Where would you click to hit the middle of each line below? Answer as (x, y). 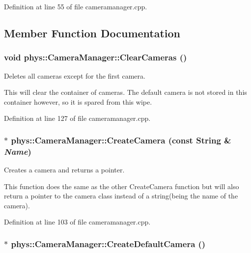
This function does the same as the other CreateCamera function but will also (122, 186)
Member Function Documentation (92, 33)
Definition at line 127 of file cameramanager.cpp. (77, 118)
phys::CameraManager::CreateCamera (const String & (121, 140)
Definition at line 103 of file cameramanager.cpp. (77, 222)
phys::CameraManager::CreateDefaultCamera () (108, 244)
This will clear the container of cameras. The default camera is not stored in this (125, 92)
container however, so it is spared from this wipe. (78, 101)
